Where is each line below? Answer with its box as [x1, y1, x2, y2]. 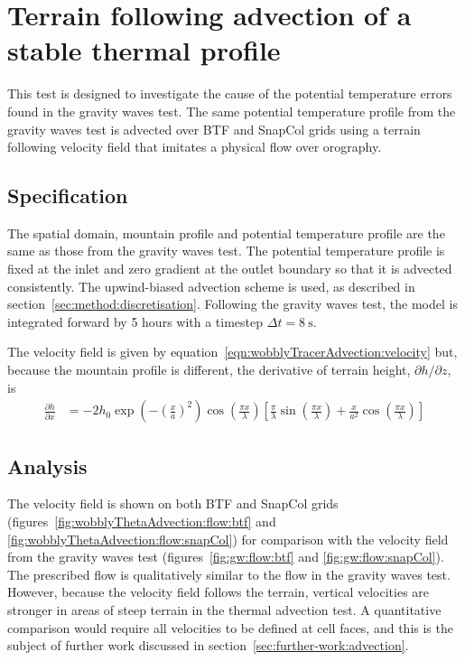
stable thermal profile [7, 32, 281, 69]
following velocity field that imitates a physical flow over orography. [7, 137, 382, 156]
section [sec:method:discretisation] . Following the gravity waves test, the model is [7, 294, 458, 313]
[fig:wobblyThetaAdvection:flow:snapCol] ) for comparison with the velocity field [7, 529, 449, 548]
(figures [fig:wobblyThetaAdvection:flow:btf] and [7, 512, 276, 531]
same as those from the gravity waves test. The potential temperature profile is [7, 241, 445, 260]
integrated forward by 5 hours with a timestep [7, 312, 264, 330]
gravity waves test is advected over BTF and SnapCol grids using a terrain [7, 119, 421, 138]
